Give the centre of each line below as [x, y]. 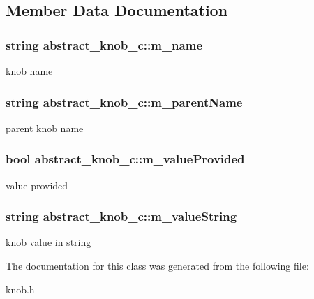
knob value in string [48, 242]
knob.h [20, 289]
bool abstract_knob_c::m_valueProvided [125, 159]
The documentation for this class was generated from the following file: [157, 266]
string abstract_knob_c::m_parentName [124, 102]
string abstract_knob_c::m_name [104, 44]
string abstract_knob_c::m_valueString [121, 216]
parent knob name [45, 127]
